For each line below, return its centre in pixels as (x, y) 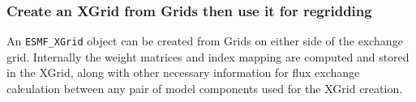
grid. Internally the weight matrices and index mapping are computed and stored (208, 56)
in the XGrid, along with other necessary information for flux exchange (183, 72)
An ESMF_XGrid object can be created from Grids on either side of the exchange (205, 41)
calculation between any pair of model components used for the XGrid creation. (205, 89)
